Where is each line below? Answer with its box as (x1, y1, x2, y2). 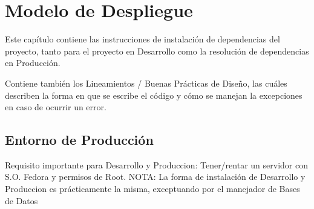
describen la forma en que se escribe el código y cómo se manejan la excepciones (5, 88, 303, 101)
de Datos (5, 194, 38, 207)
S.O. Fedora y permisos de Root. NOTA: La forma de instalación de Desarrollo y (5, 170, 306, 183)
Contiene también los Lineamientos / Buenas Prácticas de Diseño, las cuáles (5, 76, 287, 89)
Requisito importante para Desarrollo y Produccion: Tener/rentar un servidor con (5, 158, 308, 171)
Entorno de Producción (5, 130, 154, 149)
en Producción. (5, 56, 61, 69)
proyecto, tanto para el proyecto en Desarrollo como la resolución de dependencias (5, 44, 309, 57)
